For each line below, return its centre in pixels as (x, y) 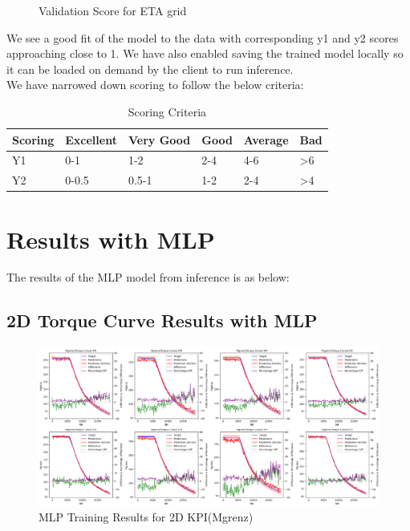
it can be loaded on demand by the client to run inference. (150, 69)
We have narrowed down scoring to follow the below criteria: (155, 85)
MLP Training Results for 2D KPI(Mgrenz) (146, 517)
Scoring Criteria (167, 111)
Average (266, 139)
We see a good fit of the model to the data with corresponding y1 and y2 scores (203, 37)
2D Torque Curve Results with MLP (162, 320)
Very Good (159, 139)
